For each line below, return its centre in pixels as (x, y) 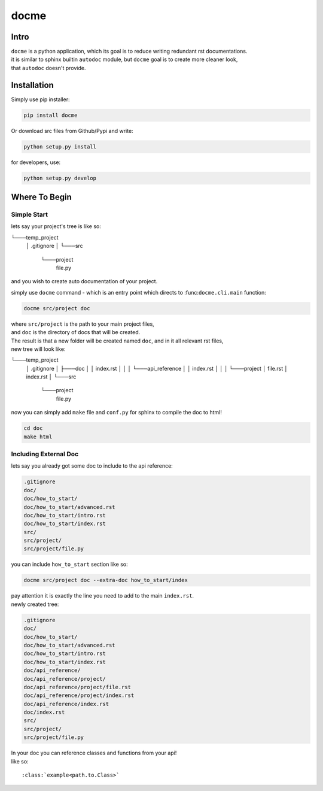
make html (38, 437)
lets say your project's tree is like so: (56, 226)
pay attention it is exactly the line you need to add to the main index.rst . (103, 596)
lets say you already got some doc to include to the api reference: (92, 466)
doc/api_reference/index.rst (66, 704)
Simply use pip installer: (40, 99)
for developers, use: (36, 162)
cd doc (33, 428)
